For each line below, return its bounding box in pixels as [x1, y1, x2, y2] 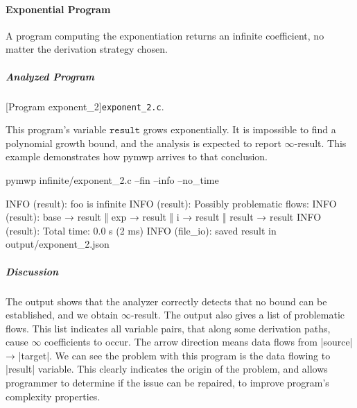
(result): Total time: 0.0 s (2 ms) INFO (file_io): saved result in [6, 223, 277, 237]
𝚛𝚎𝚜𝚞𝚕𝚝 [110, 126, 141, 136]
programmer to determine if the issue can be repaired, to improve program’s [6, 375, 329, 390]
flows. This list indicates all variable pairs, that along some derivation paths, [6, 321, 331, 335]
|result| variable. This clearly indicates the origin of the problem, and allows [6, 362, 328, 376]
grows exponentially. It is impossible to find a [143, 122, 336, 137]
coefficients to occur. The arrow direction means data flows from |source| [44, 334, 353, 349]
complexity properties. [6, 389, 101, 403]
